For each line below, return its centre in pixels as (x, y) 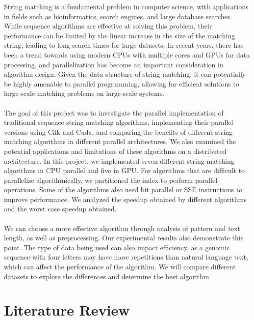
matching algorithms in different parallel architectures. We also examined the (120, 141)
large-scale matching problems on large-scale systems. (84, 93)
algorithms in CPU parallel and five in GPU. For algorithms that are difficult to (125, 170)
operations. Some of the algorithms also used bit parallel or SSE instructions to (123, 189)
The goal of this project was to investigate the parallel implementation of (114, 112)
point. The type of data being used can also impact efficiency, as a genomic (117, 247)
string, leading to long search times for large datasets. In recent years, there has (124, 45)
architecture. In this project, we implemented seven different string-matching (119, 160)
